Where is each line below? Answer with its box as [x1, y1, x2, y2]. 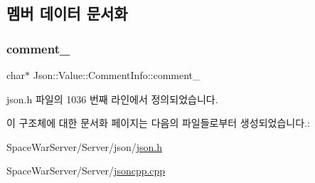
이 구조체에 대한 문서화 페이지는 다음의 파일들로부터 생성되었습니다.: [6, 115, 310, 130]
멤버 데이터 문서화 [6, 2, 128, 24]
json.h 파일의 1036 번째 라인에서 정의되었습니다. [6, 91, 218, 106]
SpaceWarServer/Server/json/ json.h [6, 139, 162, 154]
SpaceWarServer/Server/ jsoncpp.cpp [6, 163, 166, 178]
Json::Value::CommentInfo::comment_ [33, 68, 201, 82]
